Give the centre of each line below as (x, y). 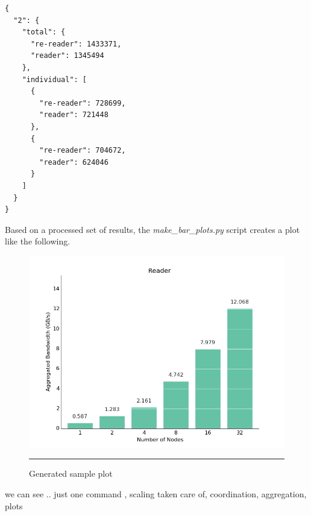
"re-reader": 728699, (83, 103)
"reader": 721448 (74, 115)
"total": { (44, 32)
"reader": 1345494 (67, 56)
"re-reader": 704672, (83, 151)
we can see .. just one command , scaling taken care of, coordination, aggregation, (156, 494)
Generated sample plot (71, 473)
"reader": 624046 (74, 162)
